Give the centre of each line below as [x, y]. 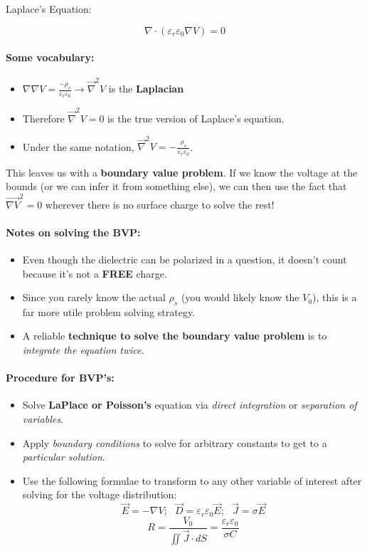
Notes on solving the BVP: [73, 232]
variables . [43, 419]
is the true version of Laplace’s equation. [196, 119]
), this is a [335, 297]
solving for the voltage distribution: [100, 494]
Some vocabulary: [50, 57]
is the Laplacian [146, 89]
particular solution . [64, 457]
